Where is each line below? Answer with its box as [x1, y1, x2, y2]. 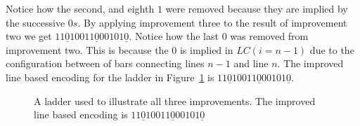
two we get [6, 29, 52, 43]
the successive [6, 15, 65, 29]
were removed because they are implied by [165, 1, 348, 15]
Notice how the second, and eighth [6, 1, 155, 15]
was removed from [230, 29, 309, 43]
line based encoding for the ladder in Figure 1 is [6, 69, 214, 84]
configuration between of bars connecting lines [6, 56, 205, 71]
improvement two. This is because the [6, 42, 169, 57]
